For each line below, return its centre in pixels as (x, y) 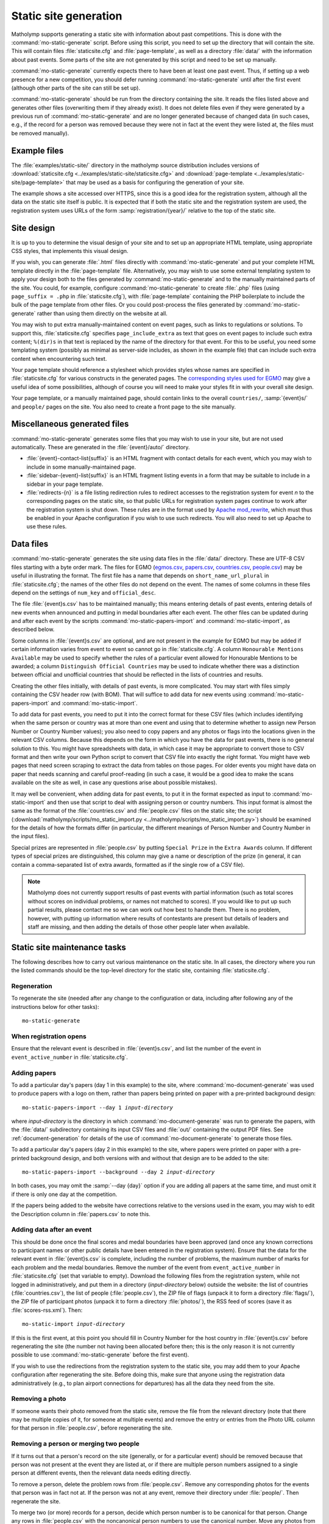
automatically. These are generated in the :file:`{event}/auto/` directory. (101, 447)
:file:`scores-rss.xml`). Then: (47, 1310)
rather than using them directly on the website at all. (102, 313)
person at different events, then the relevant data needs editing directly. (101, 1473)
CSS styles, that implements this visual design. (70, 251)
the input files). (30, 836)
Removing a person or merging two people (76, 1444)
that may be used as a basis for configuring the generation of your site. (155, 182)
